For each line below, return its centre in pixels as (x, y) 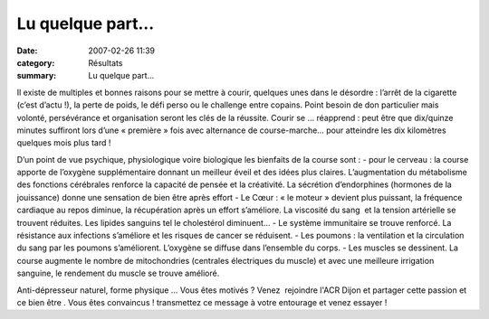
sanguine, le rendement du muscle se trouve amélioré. (118, 273)
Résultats (105, 62)
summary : (37, 76)
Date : (27, 51)
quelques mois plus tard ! (64, 143)
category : (36, 62)
